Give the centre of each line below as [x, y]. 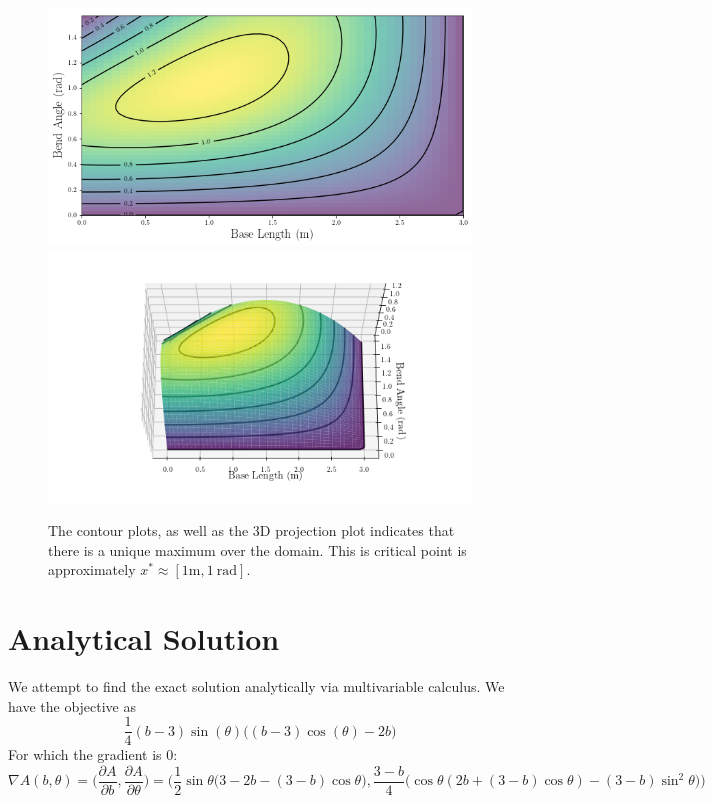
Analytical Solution [144, 638]
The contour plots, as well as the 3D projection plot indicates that [251, 530]
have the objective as [72, 705]
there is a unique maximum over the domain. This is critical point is [257, 549]
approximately [92, 569]
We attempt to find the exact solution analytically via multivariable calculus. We [256, 686]
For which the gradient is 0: [93, 754]
